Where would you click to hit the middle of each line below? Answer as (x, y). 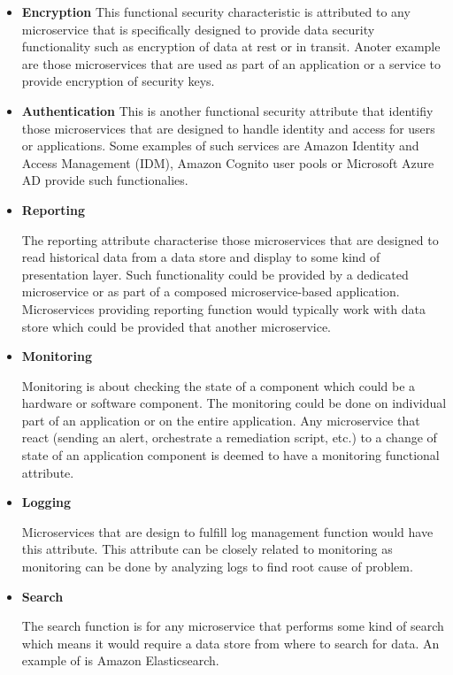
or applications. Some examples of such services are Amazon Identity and (220, 146)
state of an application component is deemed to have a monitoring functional (230, 455)
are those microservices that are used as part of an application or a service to (231, 63)
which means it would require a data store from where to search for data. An (230, 643)
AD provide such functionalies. (105, 180)
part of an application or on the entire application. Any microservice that (221, 420)
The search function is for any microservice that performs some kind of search (233, 626)
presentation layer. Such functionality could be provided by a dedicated (215, 274)
